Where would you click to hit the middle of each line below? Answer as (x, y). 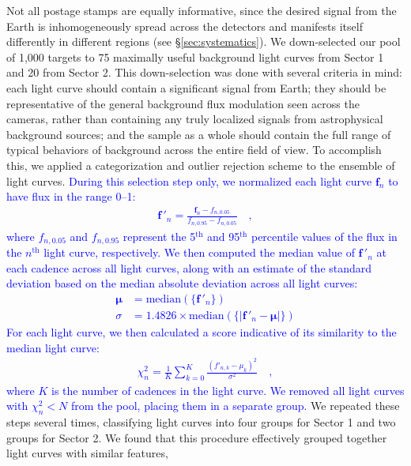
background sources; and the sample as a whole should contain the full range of (199, 134)
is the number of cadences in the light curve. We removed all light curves (228, 390)
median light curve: (53, 347)
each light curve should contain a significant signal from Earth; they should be (196, 87)
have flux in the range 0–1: (71, 196)
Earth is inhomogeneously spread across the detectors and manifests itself (185, 26)
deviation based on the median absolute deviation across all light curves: (182, 283)
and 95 (224, 236)
